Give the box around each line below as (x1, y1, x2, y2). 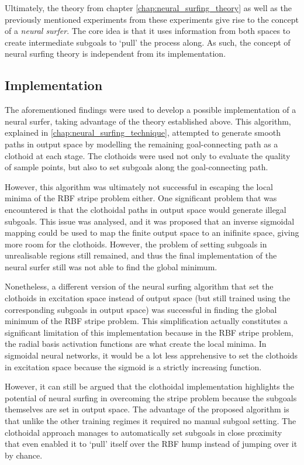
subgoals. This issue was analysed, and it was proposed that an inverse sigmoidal (5, 215, 295, 227)
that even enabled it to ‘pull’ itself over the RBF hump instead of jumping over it (5, 438, 298, 450)
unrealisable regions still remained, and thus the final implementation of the (5, 249, 277, 261)
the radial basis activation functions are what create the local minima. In (5, 337, 267, 350)
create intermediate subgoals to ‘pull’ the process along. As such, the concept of (5, 36, 291, 48)
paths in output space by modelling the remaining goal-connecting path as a (5, 137, 278, 150)
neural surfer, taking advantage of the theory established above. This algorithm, (5, 115, 291, 127)
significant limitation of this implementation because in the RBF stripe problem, (5, 326, 293, 338)
